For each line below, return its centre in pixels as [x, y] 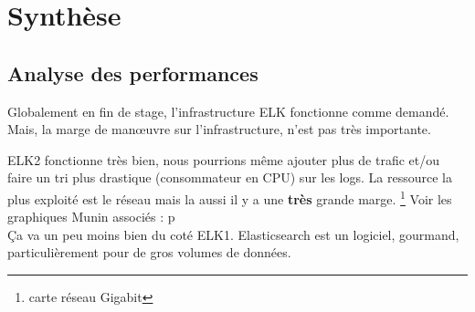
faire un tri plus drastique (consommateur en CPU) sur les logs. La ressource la [230, 177]
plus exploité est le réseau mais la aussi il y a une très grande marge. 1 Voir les [230, 197]
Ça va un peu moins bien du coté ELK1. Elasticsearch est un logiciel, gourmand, [233, 234]
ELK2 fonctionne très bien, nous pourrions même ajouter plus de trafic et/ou [224, 159]
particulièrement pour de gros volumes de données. [149, 252]
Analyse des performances [133, 73]
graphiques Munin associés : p [91, 217]
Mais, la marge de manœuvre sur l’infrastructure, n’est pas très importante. [219, 129]
